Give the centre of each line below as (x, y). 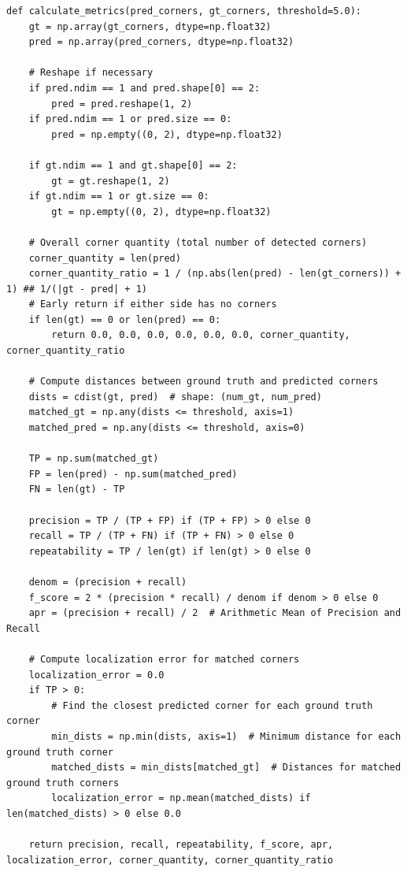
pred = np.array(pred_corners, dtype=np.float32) (161, 42)
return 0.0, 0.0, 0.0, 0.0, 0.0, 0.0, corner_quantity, (201, 335)
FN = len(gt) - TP (77, 490)
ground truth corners (63, 783)
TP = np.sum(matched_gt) (94, 459)
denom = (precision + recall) (108, 582)
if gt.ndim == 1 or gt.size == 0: (119, 197)
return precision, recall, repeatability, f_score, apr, (181, 845)
